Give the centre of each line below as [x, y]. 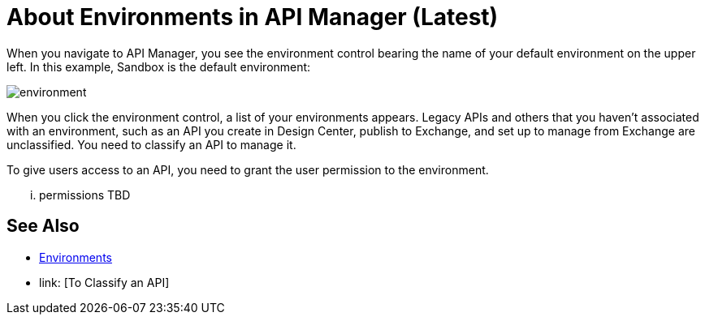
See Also [43, 226]
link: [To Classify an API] [104, 282]
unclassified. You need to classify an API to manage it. [151, 144]
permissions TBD [85, 195]
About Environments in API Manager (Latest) [253, 17]
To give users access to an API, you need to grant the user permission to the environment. [248, 169]
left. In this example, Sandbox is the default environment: [159, 66]
